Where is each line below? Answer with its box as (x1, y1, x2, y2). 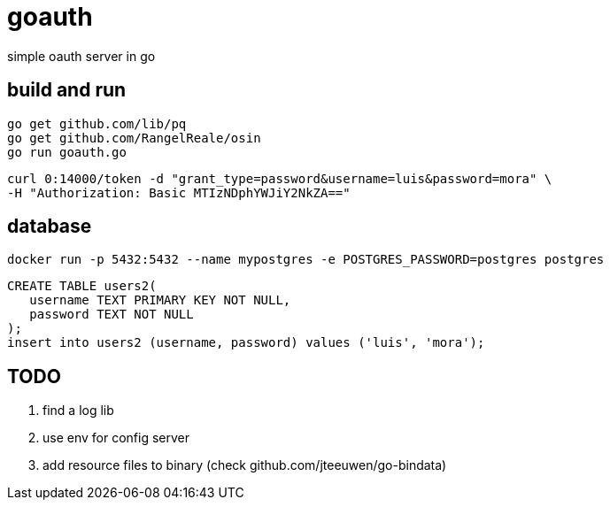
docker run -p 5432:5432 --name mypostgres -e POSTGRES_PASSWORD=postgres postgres (7, 252, 605, 267)
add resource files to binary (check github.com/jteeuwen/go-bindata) (42, 457, 447, 473)
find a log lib (42, 403, 114, 419)
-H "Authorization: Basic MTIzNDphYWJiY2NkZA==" (7, 185, 351, 200)
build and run (7, 79, 127, 102)
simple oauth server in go (7, 48, 156, 64)
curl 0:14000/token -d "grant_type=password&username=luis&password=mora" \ (7, 171, 552, 186)
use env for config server (42, 430, 190, 446)
